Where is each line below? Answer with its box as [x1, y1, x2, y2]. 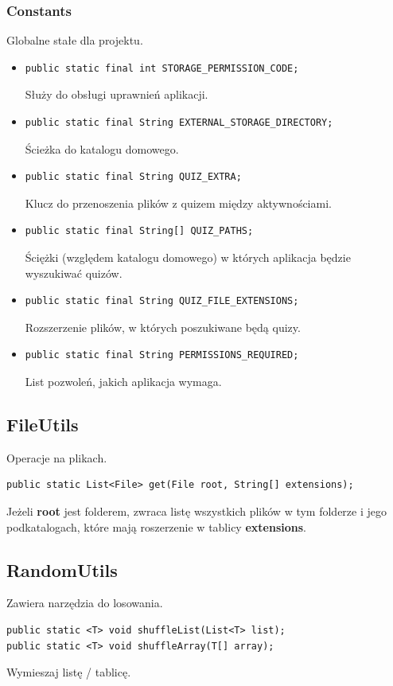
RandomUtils [6, 557, 118, 582]
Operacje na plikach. [6, 449, 107, 466]
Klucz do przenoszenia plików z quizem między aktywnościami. [25, 194, 332, 211]
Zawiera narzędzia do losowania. [6, 594, 163, 611]
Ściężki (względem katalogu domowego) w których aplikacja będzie [25, 248, 351, 265]
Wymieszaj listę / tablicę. [6, 664, 131, 680]
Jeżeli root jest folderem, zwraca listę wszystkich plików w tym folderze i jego [6, 502, 387, 519]
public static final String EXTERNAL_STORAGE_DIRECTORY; [25, 117, 333, 128]
